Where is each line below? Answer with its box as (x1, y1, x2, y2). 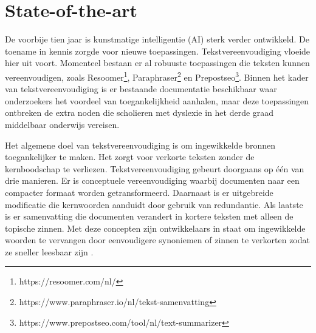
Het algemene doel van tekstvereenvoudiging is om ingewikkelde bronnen (5, 138, 276, 151)
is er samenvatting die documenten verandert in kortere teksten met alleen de (5, 210, 294, 223)
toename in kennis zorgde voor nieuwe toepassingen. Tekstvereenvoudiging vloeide (5, 44, 311, 57)
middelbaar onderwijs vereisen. (5, 118, 120, 130)
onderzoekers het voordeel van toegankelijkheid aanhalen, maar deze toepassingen (5, 94, 309, 107)
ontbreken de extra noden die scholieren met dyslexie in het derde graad (5, 106, 274, 119)
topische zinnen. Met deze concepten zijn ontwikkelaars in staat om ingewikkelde (5, 221, 306, 234)
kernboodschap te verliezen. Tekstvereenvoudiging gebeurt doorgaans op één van (5, 162, 304, 175)
